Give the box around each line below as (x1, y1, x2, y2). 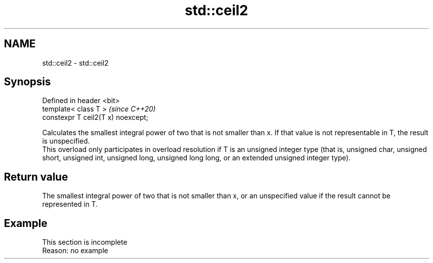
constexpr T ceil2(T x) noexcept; (42, 113, 148, 122)
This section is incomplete (42, 238, 128, 247)
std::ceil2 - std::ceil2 (42, 58, 109, 67)
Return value (4, 170, 68, 183)
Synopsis (4, 75, 51, 88)
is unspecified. (42, 137, 90, 146)
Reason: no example (42, 246, 108, 255)
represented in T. (42, 200, 98, 209)
